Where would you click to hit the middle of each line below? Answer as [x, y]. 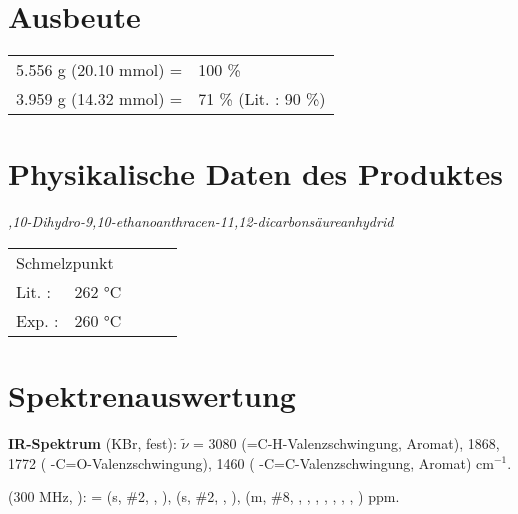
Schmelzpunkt [65, 262]
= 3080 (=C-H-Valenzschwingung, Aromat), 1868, [346, 442]
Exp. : [37, 320]
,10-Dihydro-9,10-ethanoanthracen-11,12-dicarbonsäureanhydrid [201, 221]
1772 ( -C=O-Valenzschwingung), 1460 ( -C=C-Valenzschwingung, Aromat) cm [251, 462]
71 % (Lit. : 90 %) [262, 99]
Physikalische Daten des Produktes [256, 173]
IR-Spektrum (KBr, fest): [92, 442]
